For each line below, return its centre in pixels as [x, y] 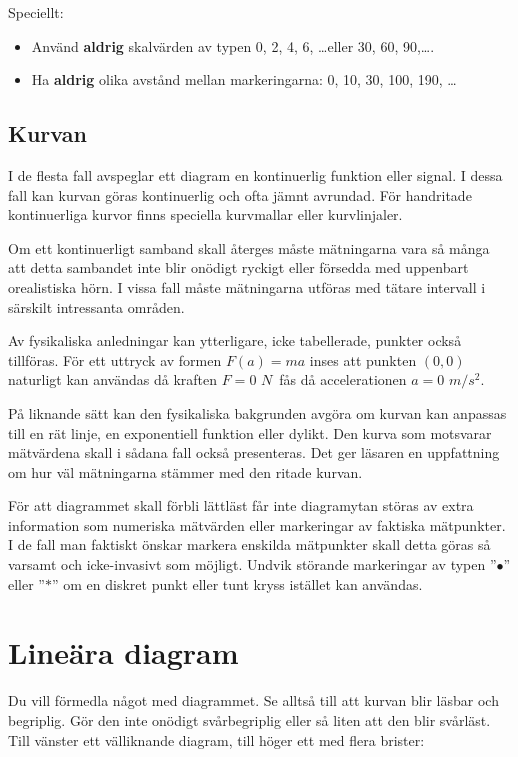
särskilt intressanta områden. [96, 306]
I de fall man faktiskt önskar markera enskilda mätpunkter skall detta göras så [249, 544]
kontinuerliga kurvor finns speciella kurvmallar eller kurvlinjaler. [205, 214]
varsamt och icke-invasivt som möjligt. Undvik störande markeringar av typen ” [252, 564]
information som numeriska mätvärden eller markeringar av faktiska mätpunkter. [257, 524]
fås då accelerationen [343, 379]
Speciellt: [36, 12]
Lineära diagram [123, 652]
